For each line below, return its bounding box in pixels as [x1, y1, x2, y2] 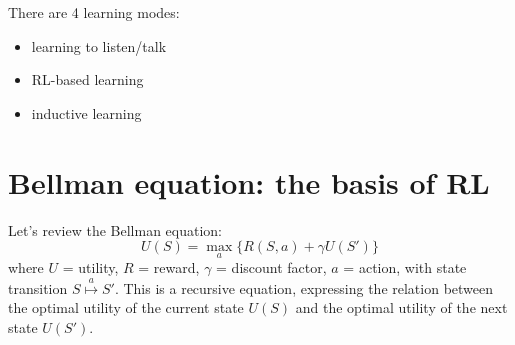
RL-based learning [31, 69, 144, 90]
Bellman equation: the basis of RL [8, 161, 490, 202]
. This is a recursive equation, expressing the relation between [114, 277, 494, 298]
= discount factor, [216, 257, 327, 278]
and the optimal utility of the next [295, 297, 508, 318]
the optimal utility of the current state [8, 297, 244, 318]
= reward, [138, 257, 200, 278]
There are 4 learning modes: [8, 2, 180, 22]
